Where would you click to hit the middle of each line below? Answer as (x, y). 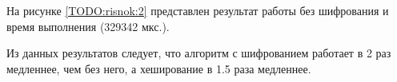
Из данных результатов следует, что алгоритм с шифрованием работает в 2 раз (199, 53)
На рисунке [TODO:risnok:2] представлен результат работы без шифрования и (198, 10)
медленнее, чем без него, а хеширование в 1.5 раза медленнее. (159, 68)
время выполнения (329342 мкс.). (88, 26)
